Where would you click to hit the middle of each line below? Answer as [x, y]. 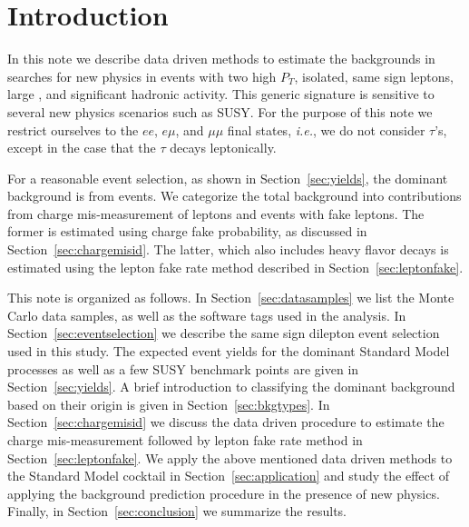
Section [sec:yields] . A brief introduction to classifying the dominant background [231, 387]
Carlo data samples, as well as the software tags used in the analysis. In [207, 315]
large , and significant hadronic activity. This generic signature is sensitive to [221, 94]
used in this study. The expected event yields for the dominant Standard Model [229, 351]
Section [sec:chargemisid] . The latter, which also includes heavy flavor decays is [228, 249]
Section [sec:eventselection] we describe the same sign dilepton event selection [224, 333]
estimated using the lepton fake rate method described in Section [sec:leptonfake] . [235, 267]
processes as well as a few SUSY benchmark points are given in [183, 368]
